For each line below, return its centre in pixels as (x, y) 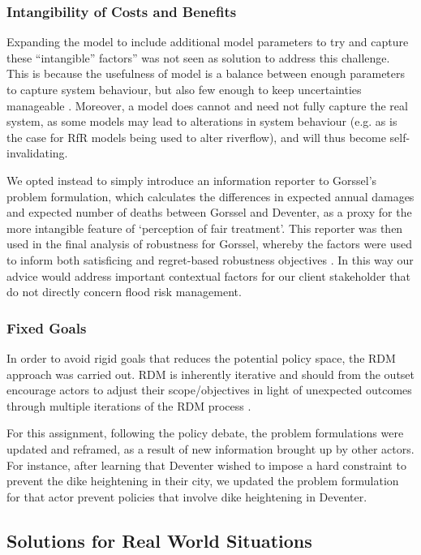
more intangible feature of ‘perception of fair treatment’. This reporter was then (205, 228)
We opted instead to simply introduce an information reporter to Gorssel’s (192, 180)
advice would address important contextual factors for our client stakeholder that (208, 275)
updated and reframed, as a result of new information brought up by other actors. (210, 448)
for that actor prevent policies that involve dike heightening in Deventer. (187, 496)
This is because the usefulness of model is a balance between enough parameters (206, 73)
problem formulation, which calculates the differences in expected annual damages (210, 196)
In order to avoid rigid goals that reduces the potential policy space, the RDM (201, 357)
